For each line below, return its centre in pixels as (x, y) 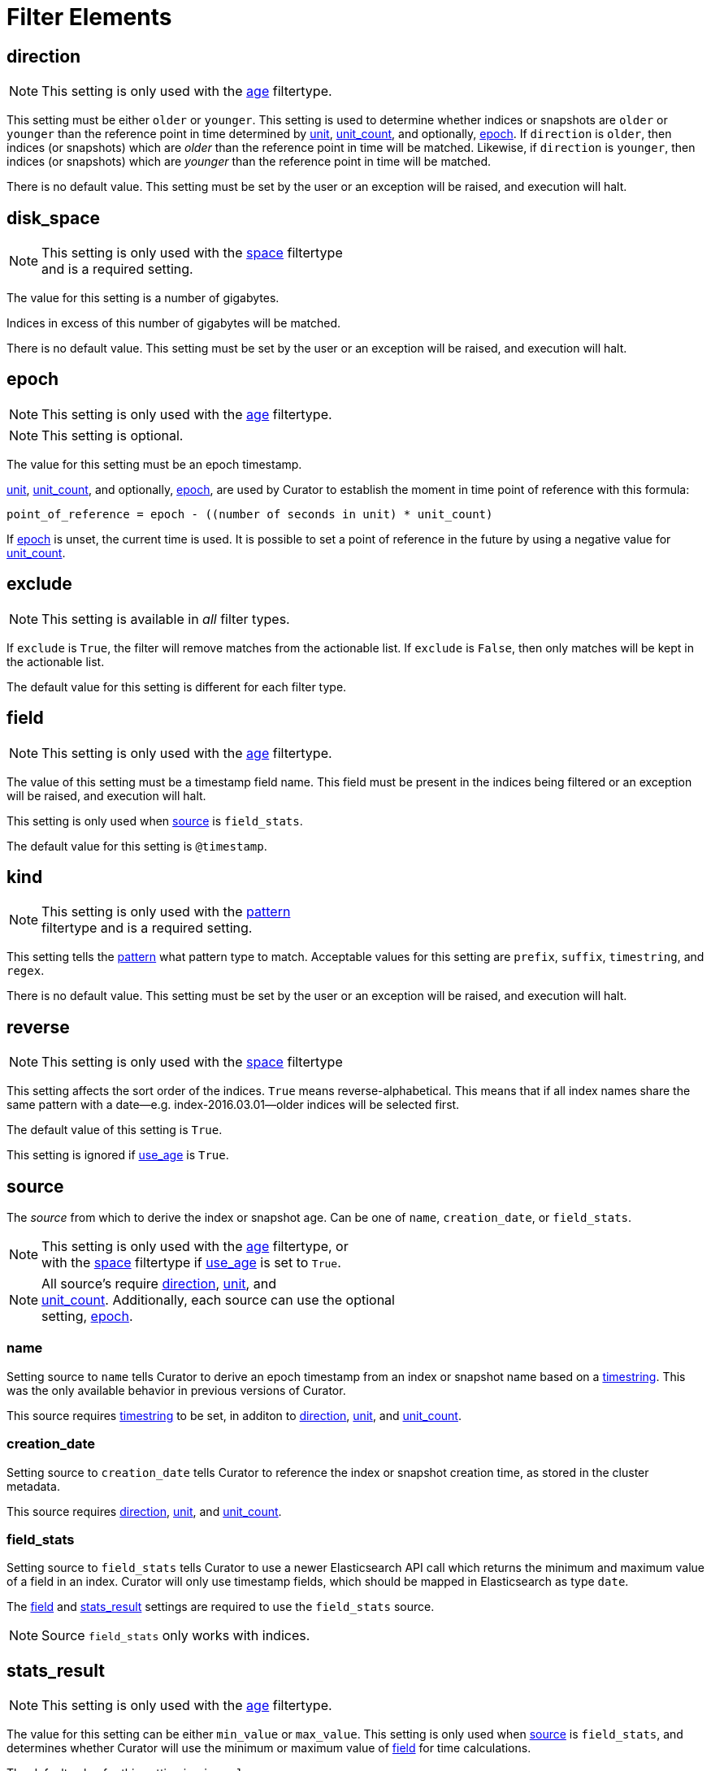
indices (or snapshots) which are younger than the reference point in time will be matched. (249, 162)
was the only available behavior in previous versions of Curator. (176, 1390)
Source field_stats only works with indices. (176, 1636)
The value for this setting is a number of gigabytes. (143, 298)
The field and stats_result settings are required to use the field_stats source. (221, 1607)
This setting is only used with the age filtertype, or (195, 1247)
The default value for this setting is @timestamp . (137, 846)
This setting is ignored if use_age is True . (118, 1155)
